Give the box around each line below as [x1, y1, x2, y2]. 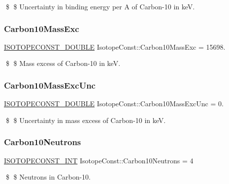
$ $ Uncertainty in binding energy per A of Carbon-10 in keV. [5, 1, 195, 11]
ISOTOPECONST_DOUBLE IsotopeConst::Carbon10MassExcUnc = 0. [4, 98, 224, 109]
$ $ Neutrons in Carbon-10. [5, 172, 91, 182]
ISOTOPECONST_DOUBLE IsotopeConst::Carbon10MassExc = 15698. [4, 41, 226, 52]
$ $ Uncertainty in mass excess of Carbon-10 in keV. [5, 115, 166, 125]
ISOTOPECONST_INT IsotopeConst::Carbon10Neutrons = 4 [4, 155, 194, 165]
